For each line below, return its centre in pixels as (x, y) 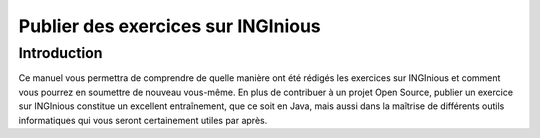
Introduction (60, 53)
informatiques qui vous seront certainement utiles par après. (143, 120)
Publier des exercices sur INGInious (170, 26)
